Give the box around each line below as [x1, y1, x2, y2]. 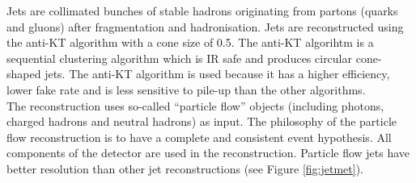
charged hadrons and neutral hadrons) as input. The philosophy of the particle [6, 113, 397, 130]
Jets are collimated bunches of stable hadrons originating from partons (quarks [6, 2, 398, 19]
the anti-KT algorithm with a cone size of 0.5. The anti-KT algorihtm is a [6, 34, 374, 51]
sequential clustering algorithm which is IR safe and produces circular [6, 49, 352, 66]
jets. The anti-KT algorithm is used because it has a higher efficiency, [45, 65, 390, 82]
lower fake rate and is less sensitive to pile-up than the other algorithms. [6, 81, 366, 98]
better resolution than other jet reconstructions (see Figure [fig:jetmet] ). [6, 160, 363, 177]
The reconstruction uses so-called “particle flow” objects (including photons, [6, 97, 384, 114]
